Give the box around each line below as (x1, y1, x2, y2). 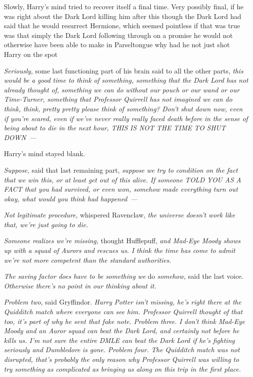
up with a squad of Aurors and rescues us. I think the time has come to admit (4, 245, 235, 255)
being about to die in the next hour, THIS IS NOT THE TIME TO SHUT (4, 123, 226, 133)
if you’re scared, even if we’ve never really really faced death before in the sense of (4, 113, 248, 123)
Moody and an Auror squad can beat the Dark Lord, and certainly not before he (4, 325, 239, 336)
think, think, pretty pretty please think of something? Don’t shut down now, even (4, 103, 243, 113)
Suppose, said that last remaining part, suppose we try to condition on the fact (4, 164, 238, 175)
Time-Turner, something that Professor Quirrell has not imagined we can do (4, 94, 233, 104)
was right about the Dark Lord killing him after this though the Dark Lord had (4, 11, 241, 21)
